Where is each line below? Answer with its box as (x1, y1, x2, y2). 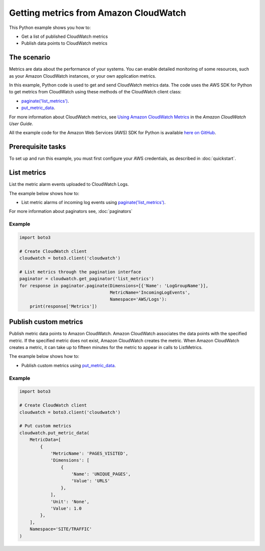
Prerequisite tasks (9, 143, 66, 151)
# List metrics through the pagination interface (19, 269, 141, 275)
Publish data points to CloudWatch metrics (21, 40, 107, 46)
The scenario (9, 53, 51, 61)
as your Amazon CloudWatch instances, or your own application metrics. (9, 73, 157, 79)
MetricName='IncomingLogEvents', (109, 290, 190, 295)
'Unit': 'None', (50, 499, 90, 504)
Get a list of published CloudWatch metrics (21, 33, 108, 39)
